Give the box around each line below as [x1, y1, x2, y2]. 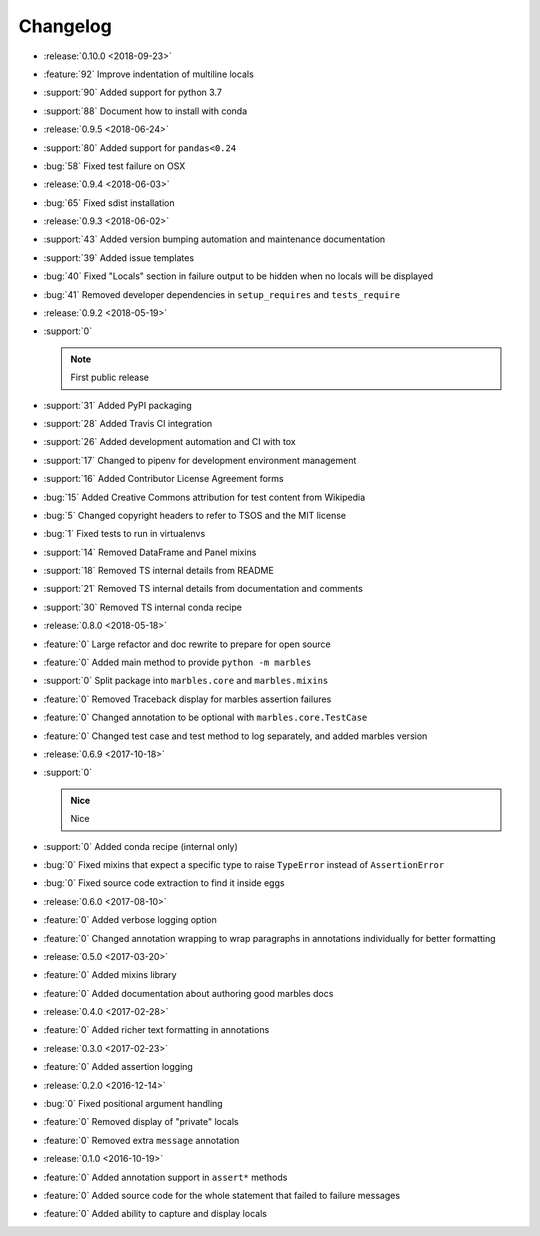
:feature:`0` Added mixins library [43, 969, 177, 981]
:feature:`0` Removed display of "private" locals [43, 1116, 239, 1128]
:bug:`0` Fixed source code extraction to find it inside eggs [43, 877, 285, 889]
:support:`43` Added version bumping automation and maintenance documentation [43, 233, 386, 245]
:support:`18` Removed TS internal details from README [43, 565, 274, 577]
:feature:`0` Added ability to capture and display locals [43, 1208, 267, 1220]
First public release [70, 371, 150, 384]
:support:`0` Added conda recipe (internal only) [43, 840, 239, 852]
